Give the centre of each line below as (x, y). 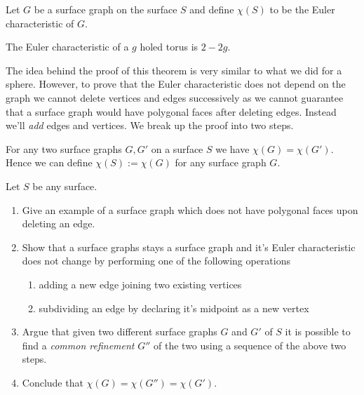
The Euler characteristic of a (67, 47)
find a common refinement (78, 345)
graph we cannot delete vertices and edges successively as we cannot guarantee (175, 97)
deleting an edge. (59, 223)
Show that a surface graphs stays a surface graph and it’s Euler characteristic (189, 247)
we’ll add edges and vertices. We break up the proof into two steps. (150, 125)
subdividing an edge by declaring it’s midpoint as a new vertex (174, 308)
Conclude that (53, 382)
